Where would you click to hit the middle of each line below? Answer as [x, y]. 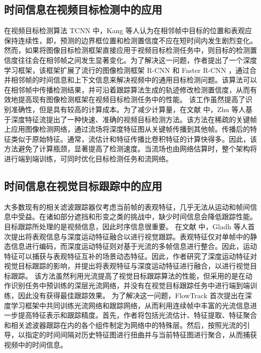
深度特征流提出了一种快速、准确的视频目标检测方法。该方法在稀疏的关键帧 [134, 119]
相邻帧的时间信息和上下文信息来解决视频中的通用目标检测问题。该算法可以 [134, 80]
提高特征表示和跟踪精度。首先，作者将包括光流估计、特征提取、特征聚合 [137, 315]
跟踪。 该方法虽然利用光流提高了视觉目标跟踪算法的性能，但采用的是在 [128, 275]
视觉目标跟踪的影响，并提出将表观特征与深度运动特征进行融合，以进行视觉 [127, 266]
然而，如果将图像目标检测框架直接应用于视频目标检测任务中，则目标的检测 [127, 50]
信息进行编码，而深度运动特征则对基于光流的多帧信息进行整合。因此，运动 [134, 246]
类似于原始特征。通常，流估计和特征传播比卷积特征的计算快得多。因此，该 [134, 139]
